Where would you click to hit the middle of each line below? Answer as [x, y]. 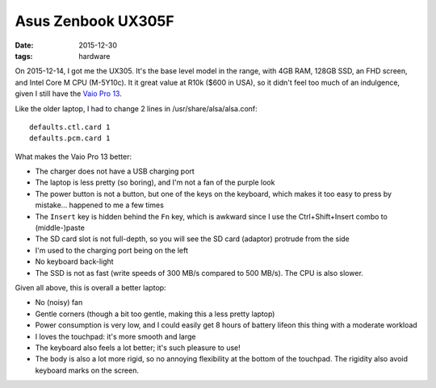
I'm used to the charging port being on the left [112, 250]
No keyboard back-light [74, 261]
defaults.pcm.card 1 [70, 138]
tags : [24, 56]
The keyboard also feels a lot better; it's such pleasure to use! [138, 348]
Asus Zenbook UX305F [94, 21]
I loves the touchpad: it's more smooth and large [115, 336]
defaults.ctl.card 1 [70, 127]
